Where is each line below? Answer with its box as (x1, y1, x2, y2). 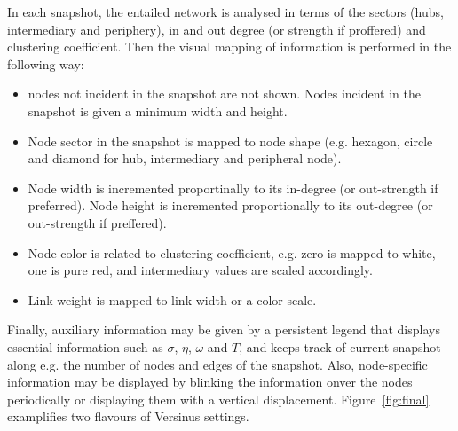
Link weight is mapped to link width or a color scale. (28, 290, 317, 309)
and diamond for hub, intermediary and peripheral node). (28, 149, 342, 168)
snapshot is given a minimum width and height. (28, 101, 288, 120)
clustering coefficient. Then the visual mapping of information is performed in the (7, 37, 452, 56)
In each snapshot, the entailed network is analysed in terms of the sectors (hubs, (7, 3, 444, 20)
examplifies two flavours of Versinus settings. (7, 407, 249, 426)
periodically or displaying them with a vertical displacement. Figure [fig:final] (7, 389, 430, 408)
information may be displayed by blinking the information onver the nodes (7, 372, 413, 391)
